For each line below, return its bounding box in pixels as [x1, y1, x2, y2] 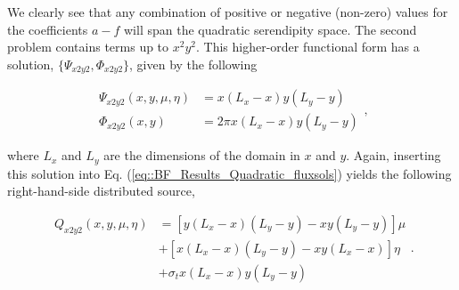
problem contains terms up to [7, 37, 169, 56]
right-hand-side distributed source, [7, 181, 195, 200]
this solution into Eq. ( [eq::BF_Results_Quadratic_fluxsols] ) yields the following [7, 164, 452, 182]
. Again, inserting [346, 146, 441, 165]
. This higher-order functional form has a [196, 37, 420, 56]
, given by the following [129, 54, 258, 73]
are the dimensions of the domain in [103, 146, 300, 165]
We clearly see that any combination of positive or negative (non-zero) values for [7, 3, 448, 20]
